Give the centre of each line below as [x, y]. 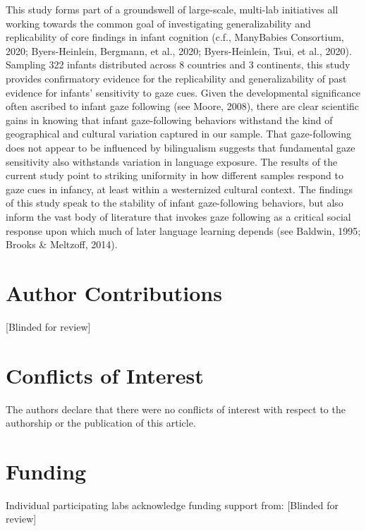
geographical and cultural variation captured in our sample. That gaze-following [178, 134]
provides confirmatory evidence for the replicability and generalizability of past [176, 78]
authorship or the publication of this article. [101, 423]
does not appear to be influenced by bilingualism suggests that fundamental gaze [181, 147]
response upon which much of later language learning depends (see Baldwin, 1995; [183, 230]
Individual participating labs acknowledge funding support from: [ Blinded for [172, 505]
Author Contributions [114, 292]
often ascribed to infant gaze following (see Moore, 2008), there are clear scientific [182, 106]
